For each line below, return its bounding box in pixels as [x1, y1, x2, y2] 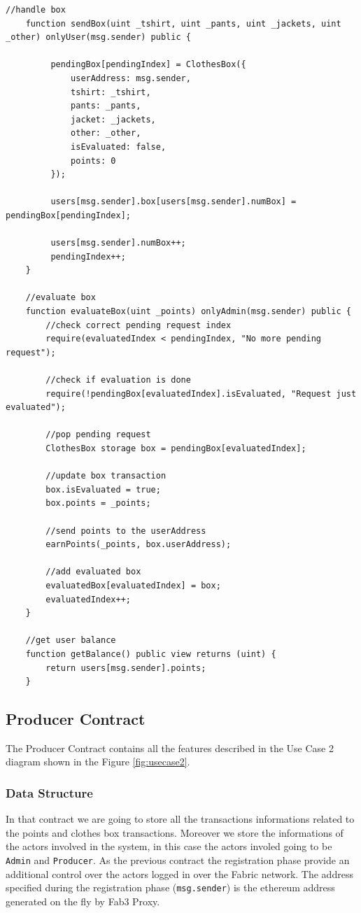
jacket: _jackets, [71, 114, 156, 125]
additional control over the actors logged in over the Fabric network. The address [6, 866, 353, 881]
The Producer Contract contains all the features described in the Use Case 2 [6, 740, 334, 755]
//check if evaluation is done [45, 375, 191, 385]
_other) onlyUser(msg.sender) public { [6, 32, 191, 43]
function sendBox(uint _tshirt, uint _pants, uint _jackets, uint [25, 18, 341, 29]
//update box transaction [45, 471, 167, 481]
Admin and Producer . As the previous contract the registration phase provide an [6, 853, 350, 868]
